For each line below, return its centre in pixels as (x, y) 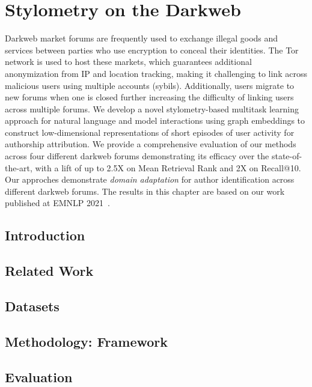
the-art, (19, 167)
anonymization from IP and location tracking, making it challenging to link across (156, 73)
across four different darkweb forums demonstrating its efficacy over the (137, 156)
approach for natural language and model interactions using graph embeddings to (155, 120)
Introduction (45, 235)
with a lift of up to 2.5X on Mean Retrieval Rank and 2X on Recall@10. (168, 167)
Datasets (32, 306)
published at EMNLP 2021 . (57, 203)
